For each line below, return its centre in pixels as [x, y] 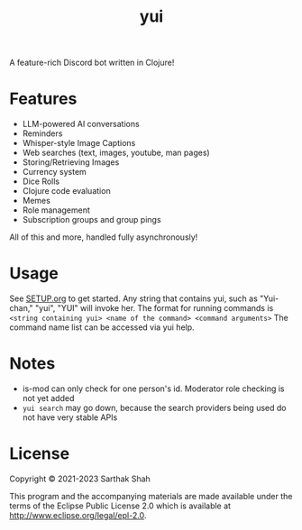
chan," [21, 308]
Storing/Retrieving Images [71, 162]
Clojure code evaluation [66, 191]
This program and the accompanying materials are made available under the [151, 496]
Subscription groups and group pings [92, 220]
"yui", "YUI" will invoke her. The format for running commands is [154, 308]
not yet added [48, 398]
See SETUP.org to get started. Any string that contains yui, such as [134, 298]
